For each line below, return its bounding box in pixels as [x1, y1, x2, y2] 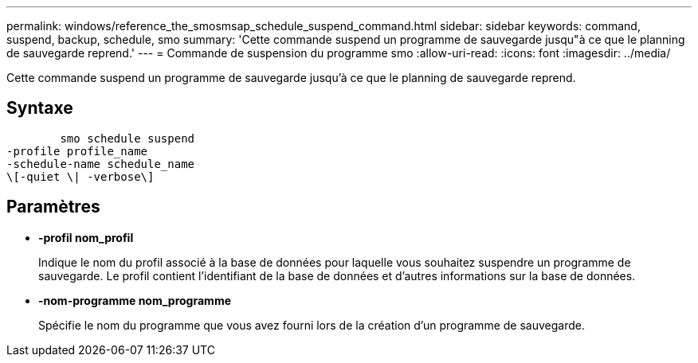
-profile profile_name [6, 144, 148, 158]
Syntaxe [6, 98, 73, 119]
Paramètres [6, 197, 100, 217]
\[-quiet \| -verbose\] [6, 170, 155, 183]
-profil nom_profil [38, 230, 134, 244]
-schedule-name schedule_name [6, 157, 195, 170]
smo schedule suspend [60, 131, 195, 145]
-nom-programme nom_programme [38, 293, 231, 307]
